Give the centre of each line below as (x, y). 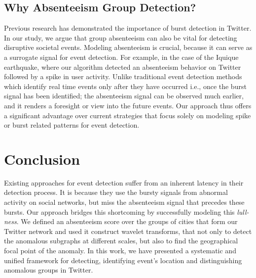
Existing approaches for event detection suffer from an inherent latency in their (124, 182)
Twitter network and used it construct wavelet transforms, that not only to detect (128, 231)
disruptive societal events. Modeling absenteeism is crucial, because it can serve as (128, 47)
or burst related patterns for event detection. (72, 125)
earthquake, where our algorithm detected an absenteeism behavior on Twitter (123, 67)
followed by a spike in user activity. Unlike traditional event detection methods (123, 76)
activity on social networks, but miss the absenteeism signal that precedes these (124, 202)
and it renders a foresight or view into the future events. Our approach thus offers (128, 105)
